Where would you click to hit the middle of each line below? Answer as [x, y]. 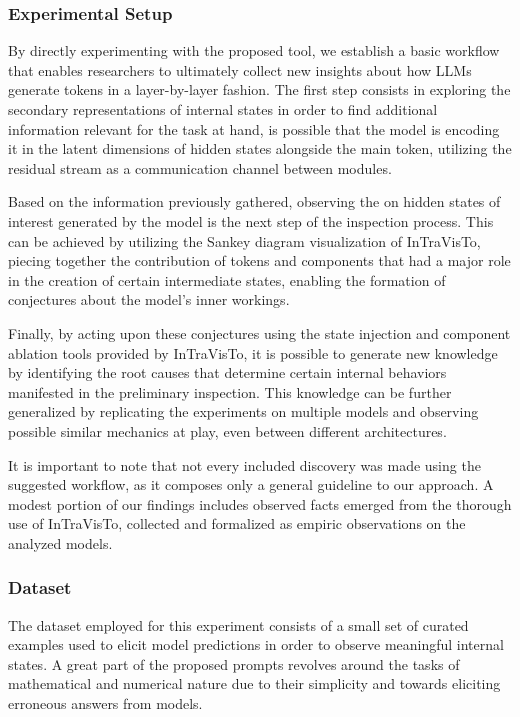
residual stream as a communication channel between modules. [200, 167]
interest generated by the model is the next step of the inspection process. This [251, 220]
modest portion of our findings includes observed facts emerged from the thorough [260, 503]
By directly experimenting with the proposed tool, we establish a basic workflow [254, 50]
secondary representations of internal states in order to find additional [223, 109]
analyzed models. [60, 542]
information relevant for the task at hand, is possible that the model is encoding [254, 128]
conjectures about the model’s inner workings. [149, 299]
